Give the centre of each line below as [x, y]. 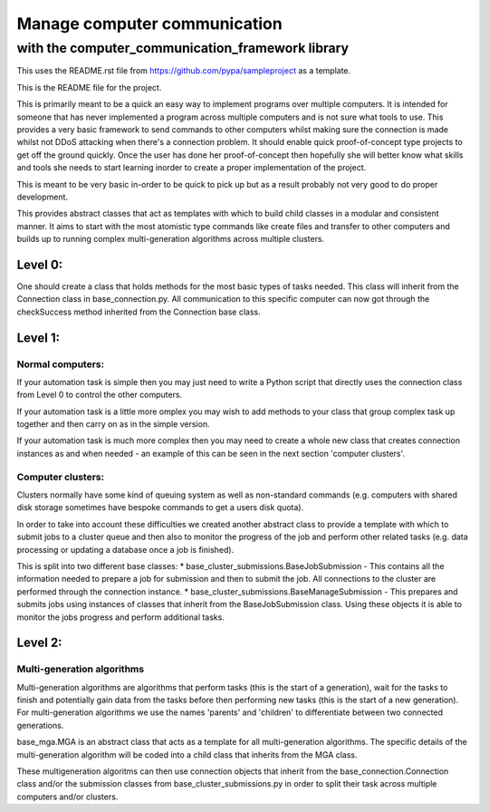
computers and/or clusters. [67, 797]
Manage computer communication [149, 24]
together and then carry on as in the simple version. [113, 424]
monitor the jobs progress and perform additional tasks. [121, 617]
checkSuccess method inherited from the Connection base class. [139, 312]
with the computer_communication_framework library [183, 48]
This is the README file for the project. [89, 87]
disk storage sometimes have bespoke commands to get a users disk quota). [160, 507]
